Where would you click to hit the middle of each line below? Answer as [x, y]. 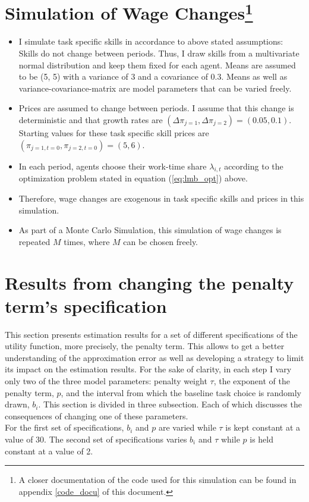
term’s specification [86, 305]
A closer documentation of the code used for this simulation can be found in [157, 480]
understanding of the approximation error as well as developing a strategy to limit [154, 357]
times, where [87, 241]
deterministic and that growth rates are [91, 120]
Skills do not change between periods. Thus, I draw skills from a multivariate [159, 53]
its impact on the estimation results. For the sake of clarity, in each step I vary [148, 369]
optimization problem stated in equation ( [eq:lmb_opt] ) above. [133, 178]
